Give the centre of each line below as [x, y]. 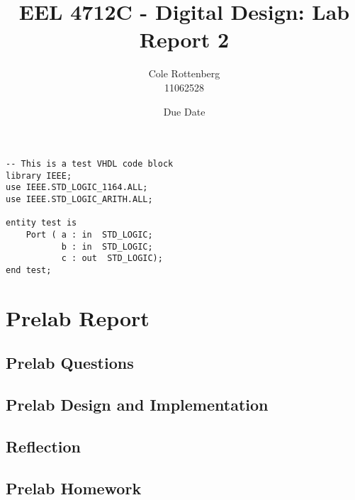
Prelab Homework [74, 488]
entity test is [41, 223]
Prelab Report [78, 317]
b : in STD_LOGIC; [107, 246]
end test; [29, 270]
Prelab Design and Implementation [137, 405]
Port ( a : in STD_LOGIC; [89, 235]
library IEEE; [39, 176]
